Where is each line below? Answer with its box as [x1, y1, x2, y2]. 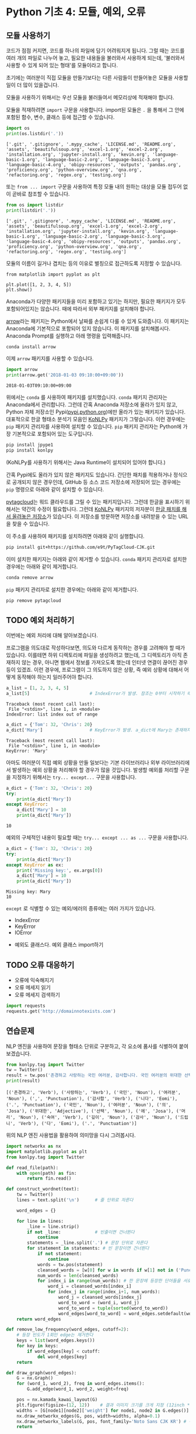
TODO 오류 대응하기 [6, 960, 75, 970]
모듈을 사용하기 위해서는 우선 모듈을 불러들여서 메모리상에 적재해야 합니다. [6, 94, 174, 101]
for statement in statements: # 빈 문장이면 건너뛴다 [27, 1246, 150, 1251]
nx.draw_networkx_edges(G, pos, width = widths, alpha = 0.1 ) [16, 1413, 160, 1419]
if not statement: [37, 1251, 82, 1257]
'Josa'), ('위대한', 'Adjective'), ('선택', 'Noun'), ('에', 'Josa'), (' [6, 1108, 182, 1115]
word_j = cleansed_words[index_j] [58, 1294, 142, 1301]
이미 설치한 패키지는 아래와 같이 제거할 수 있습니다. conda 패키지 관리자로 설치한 [6, 555, 187, 562]
